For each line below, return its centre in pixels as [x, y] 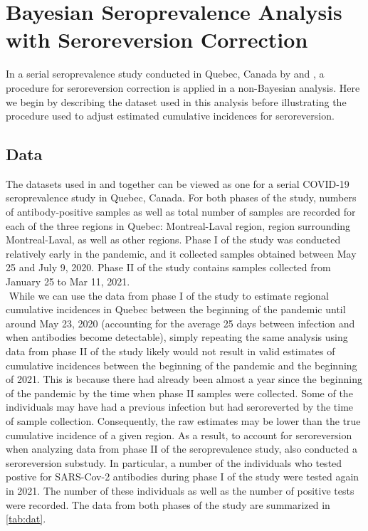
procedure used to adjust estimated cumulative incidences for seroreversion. [170, 116]
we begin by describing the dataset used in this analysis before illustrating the [176, 101]
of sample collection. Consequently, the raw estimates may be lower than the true [183, 420]
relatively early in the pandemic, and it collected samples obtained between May [181, 253]
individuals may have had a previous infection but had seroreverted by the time [180, 407]
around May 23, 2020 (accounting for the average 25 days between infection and [180, 323]
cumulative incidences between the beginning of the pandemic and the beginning [182, 365]
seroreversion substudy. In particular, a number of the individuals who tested [174, 462]
